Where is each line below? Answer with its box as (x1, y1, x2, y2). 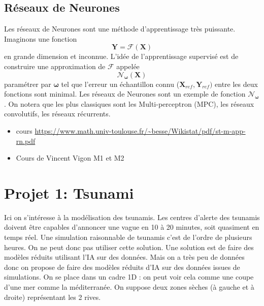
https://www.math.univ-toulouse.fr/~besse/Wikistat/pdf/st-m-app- (35, 125, 246, 136)
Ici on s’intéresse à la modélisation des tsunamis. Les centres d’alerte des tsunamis (4, 211, 260, 222)
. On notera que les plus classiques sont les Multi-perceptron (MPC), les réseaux (4, 98, 254, 109)
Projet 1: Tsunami (4, 182, 134, 203)
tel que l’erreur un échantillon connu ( (61, 78, 180, 89)
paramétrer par (4, 78, 51, 89)
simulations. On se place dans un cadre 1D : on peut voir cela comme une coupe (4, 271, 254, 282)
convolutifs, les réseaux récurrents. (4, 108, 111, 119)
